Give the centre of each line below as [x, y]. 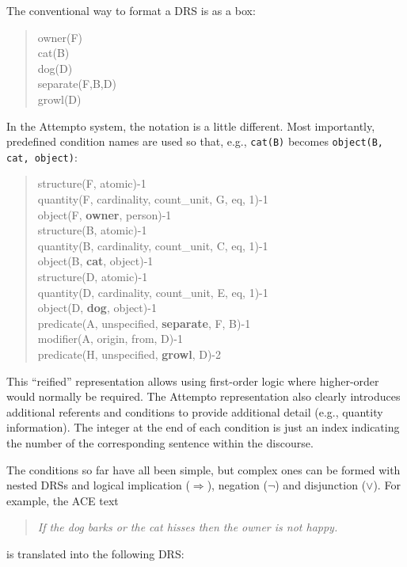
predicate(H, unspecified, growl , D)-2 [129, 354]
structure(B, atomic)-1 [92, 230]
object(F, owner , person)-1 [105, 214]
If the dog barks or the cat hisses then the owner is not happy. [188, 527]
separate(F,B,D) [77, 84]
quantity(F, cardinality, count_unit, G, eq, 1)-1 [153, 199]
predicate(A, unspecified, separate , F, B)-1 [144, 323]
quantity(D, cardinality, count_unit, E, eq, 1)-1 [153, 292]
